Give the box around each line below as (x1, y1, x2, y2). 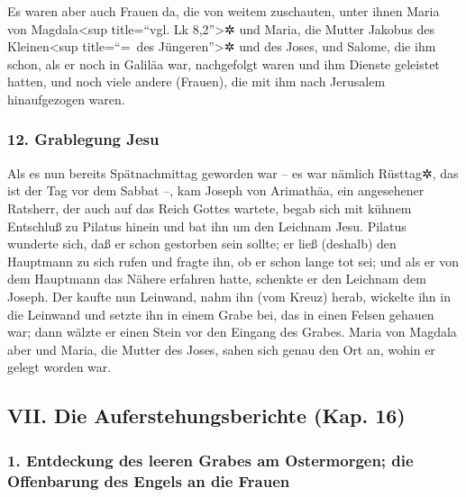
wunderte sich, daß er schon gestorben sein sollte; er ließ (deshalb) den (7, 234, 397, 253)
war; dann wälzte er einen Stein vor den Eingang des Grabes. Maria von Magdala (7, 322, 457, 341)
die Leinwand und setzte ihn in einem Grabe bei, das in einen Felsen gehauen (7, 304, 434, 323)
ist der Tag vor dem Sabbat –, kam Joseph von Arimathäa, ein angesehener (7, 181, 425, 200)
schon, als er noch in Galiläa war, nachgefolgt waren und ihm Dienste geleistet (7, 54, 440, 73)
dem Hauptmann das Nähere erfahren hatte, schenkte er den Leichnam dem (7, 269, 426, 288)
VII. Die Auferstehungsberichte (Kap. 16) (7, 402, 406, 429)
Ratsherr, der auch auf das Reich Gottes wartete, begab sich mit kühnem (7, 198, 412, 217)
